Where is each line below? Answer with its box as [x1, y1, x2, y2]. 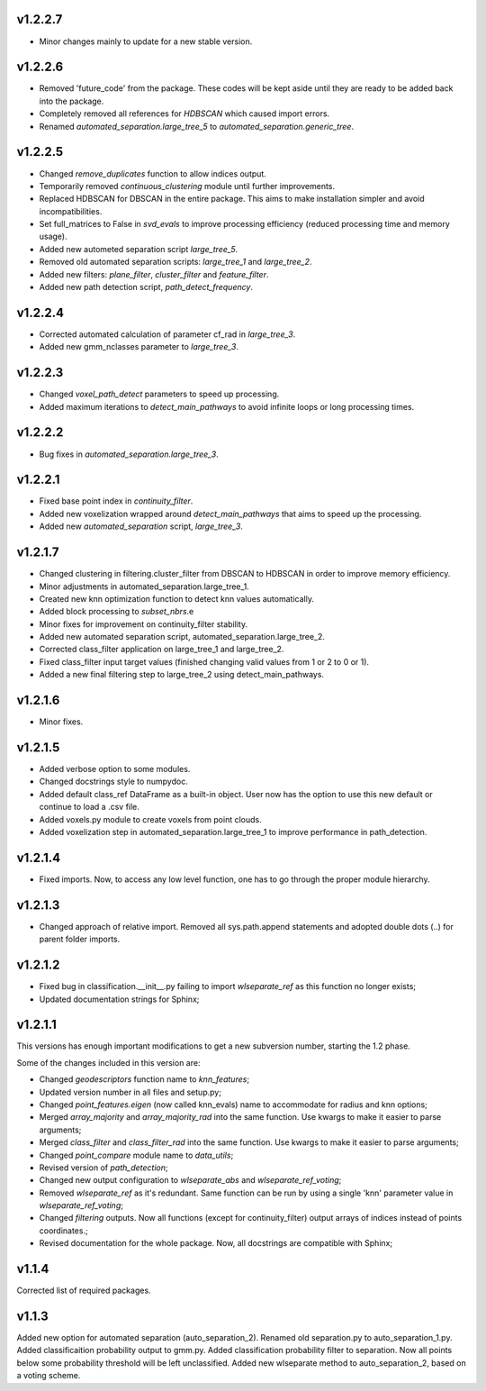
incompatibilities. [39, 205, 103, 216]
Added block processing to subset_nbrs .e [39, 606, 194, 617]
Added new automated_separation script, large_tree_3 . [39, 521, 243, 532]
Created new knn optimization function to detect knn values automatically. [39, 593, 315, 604]
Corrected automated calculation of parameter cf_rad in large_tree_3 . [39, 329, 296, 340]
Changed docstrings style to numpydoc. [39, 776, 188, 787]
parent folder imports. [39, 933, 121, 945]
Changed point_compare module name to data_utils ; [39, 1150, 234, 1160]
